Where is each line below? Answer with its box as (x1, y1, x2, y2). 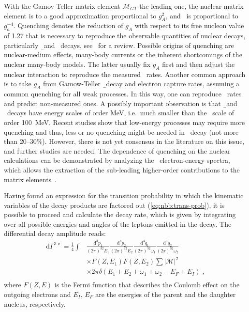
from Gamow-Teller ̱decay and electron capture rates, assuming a (43, 78, 240, 89)
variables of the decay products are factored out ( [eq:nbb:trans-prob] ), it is (4, 200, 225, 210)
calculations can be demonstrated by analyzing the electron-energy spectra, (4, 155, 230, 165)
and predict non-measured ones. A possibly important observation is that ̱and (4, 98, 237, 108)
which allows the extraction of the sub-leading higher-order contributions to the (4, 164, 240, 174)
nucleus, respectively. (4, 298, 66, 309)
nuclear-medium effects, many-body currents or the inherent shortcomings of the (4, 49, 242, 60)
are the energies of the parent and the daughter (95, 289, 236, 299)
